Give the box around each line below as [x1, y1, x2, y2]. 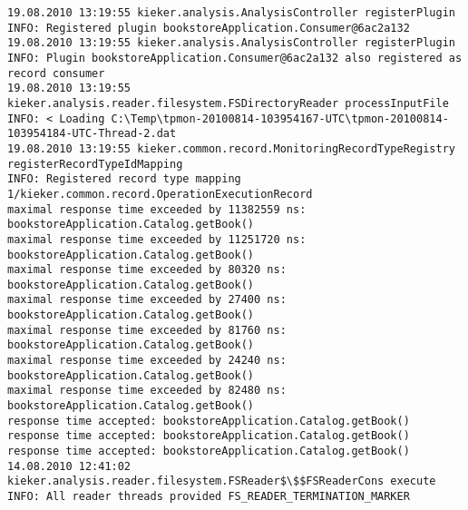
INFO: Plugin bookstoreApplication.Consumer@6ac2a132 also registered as [7, 51, 463, 64]
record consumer [7, 66, 105, 80]
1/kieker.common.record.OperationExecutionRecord [7, 187, 313, 201]
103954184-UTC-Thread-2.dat [7, 127, 177, 141]
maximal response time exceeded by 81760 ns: [7, 323, 287, 337]
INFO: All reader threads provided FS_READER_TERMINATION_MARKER [7, 490, 410, 503]
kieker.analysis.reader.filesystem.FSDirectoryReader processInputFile [7, 96, 449, 110]
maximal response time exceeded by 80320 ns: [7, 263, 287, 277]
